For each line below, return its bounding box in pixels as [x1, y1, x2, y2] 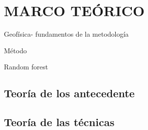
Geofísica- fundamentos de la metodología [4, 29, 129, 39]
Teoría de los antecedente [4, 86, 135, 101]
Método [4, 45, 27, 55]
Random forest [4, 62, 48, 72]
